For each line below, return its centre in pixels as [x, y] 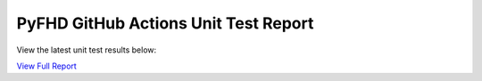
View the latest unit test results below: [87, 50]
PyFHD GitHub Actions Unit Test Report [165, 23]
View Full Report [47, 66]
